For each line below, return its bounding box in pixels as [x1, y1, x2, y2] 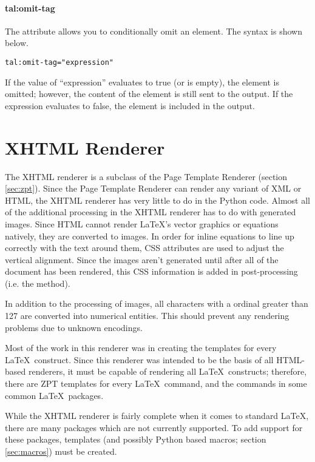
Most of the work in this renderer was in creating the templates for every [5, 341, 277, 354]
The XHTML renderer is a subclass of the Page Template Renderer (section [5, 170, 288, 182]
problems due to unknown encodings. [5, 321, 143, 333]
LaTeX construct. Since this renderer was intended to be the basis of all [5, 353, 274, 366]
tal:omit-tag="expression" [5, 58, 113, 67]
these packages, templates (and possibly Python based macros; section [5, 433, 266, 446]
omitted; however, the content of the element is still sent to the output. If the [5, 87, 293, 100]
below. [5, 36, 29, 49]
